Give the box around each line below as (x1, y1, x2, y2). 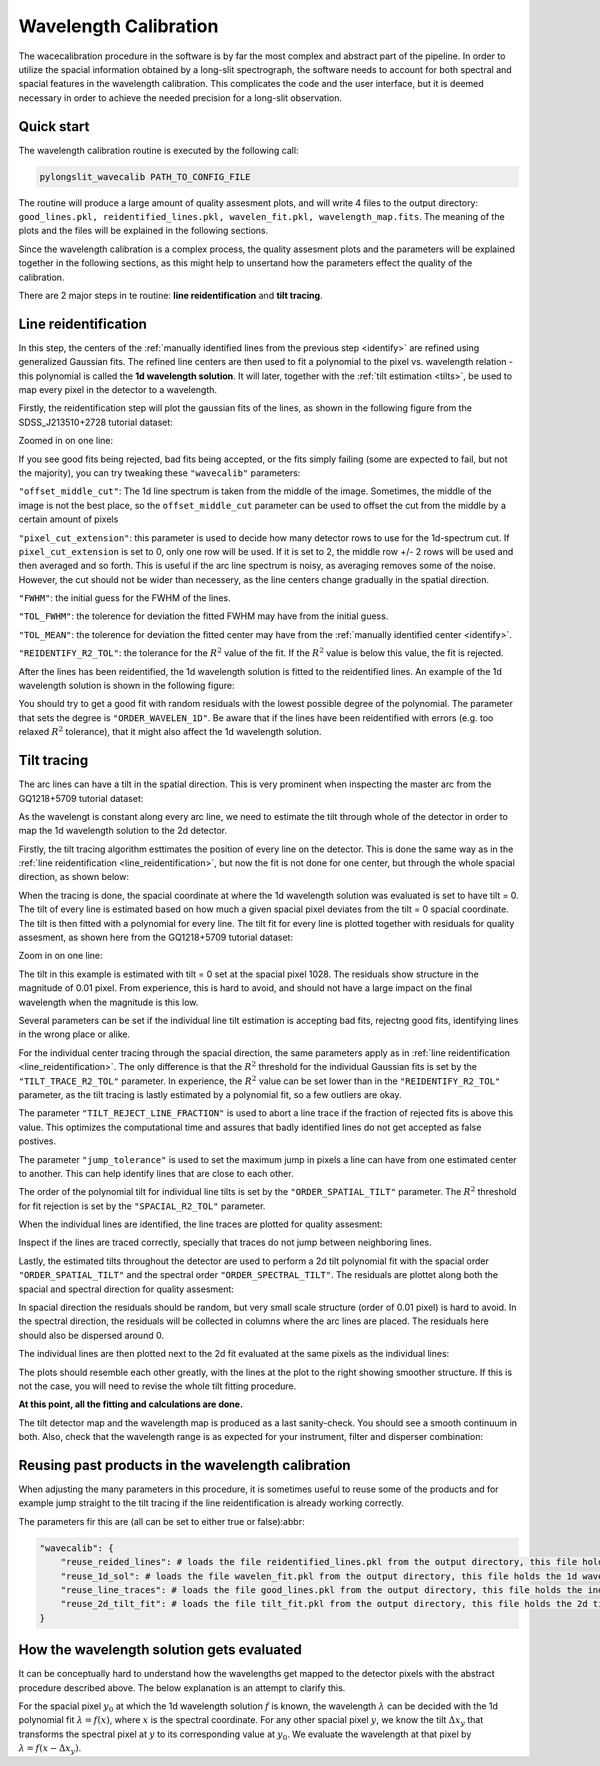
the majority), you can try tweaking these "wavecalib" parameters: (18, 466, 301, 479)
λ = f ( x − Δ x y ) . (18, 1742, 82, 1757)
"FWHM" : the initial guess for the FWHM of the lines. (18, 592, 231, 604)
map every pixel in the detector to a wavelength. (18, 384, 218, 396)
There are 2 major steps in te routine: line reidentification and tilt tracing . (18, 289, 324, 301)
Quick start (18, 118, 90, 135)
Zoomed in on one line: (18, 435, 114, 447)
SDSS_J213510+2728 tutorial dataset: (18, 416, 174, 428)
